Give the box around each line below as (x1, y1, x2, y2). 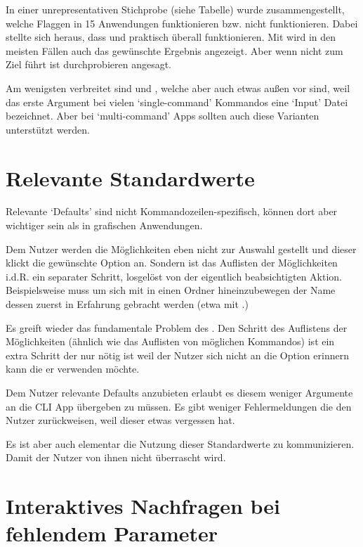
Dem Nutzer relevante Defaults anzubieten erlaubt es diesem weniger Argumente (6, 385, 353, 399)
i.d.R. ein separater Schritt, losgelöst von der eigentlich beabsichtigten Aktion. (6, 269, 343, 283)
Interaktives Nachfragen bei (6, 491, 280, 520)
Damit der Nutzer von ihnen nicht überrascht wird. (6, 450, 226, 465)
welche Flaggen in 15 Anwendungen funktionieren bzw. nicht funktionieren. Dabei (6, 15, 358, 30)
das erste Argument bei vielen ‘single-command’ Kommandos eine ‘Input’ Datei (6, 94, 348, 109)
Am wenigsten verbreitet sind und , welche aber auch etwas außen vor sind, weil (6, 80, 350, 95)
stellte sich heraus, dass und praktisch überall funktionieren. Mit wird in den (6, 30, 336, 44)
